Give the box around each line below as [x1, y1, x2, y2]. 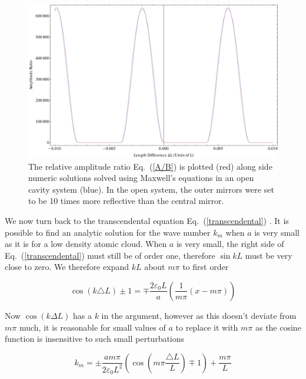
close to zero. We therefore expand [5, 261, 129, 273]
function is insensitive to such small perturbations [5, 332, 185, 345]
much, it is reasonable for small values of [19, 321, 166, 333]
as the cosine [255, 321, 301, 333]
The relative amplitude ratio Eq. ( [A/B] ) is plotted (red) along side [28, 160, 272, 172]
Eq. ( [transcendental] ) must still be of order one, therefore [5, 249, 215, 261]
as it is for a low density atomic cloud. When [5, 238, 167, 250]
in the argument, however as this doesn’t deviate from [101, 309, 297, 321]
